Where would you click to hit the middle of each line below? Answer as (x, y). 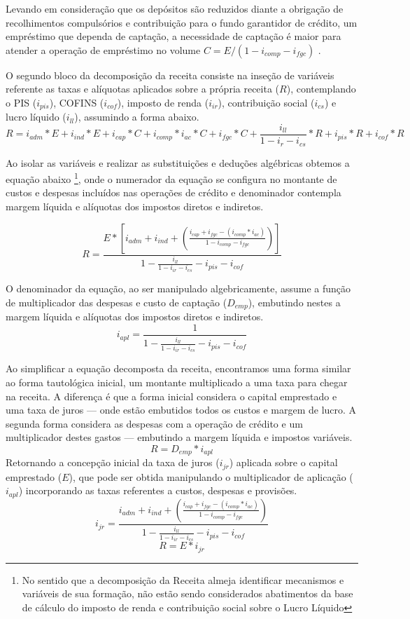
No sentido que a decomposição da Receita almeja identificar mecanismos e (183, 579)
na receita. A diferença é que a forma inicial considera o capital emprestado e (171, 396)
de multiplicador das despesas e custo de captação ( (116, 302)
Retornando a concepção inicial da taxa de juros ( (113, 462)
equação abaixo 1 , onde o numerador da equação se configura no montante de (171, 178)
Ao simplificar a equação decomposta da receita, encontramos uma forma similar (178, 368)
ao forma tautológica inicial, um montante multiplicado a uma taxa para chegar (177, 382)
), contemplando (321, 89)
